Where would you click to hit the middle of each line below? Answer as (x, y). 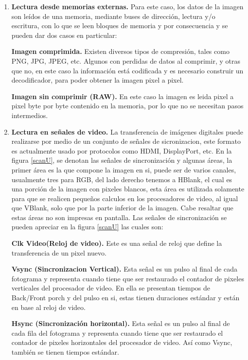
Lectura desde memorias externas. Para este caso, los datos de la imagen (127, 6)
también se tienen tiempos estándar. (65, 352)
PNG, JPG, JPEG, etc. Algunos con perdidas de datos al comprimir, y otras (126, 60)
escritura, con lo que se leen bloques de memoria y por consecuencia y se (120, 26)
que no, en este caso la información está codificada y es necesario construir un (127, 70)
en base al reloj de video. (48, 307)
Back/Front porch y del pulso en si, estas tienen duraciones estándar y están (125, 298)
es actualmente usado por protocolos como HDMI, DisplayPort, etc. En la (122, 150)
